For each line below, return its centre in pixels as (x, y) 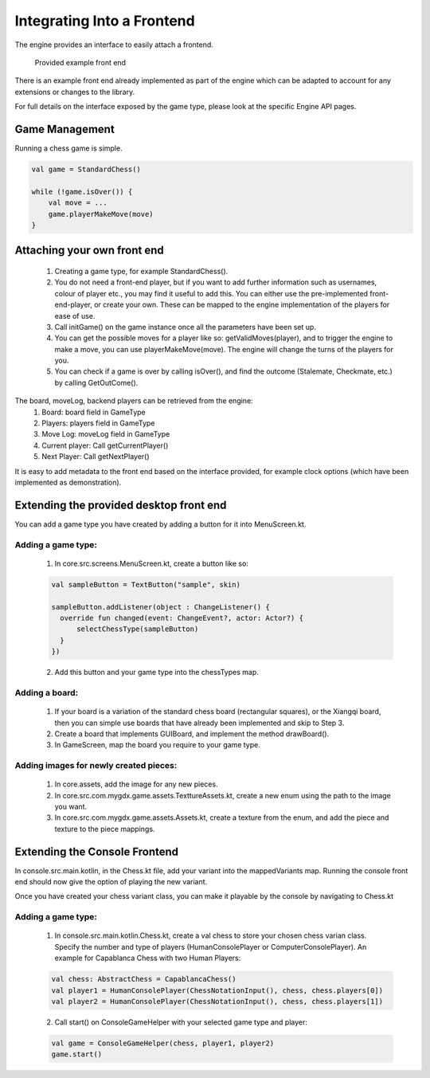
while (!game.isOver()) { (82, 192)
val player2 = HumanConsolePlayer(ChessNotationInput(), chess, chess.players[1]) (217, 1001)
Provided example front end (80, 62)
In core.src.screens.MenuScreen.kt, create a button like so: (151, 563)
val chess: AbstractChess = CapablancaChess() (144, 979)
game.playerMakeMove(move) (101, 214)
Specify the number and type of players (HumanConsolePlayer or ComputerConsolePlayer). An (211, 947)
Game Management (64, 129)
